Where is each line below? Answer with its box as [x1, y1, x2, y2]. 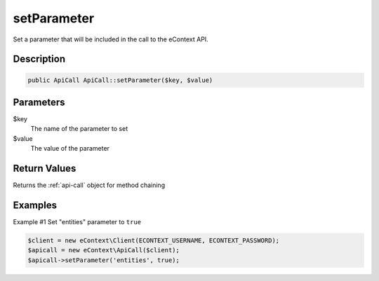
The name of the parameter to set [30, 125, 128, 133]
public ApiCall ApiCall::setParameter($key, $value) [27, 76, 213, 84]
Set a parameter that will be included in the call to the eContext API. [13, 35, 208, 43]
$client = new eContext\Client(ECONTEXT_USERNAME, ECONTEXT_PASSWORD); [27, 237, 280, 245]
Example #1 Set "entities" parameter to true [13, 218, 142, 226]
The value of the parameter [30, 144, 110, 153]
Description [13, 53, 66, 65]
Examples [13, 199, 58, 211]
